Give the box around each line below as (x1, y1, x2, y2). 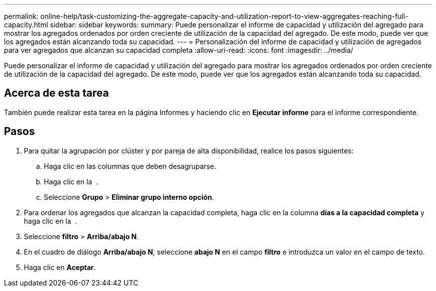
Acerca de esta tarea (4, 87, 109, 100)
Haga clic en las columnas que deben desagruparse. (44, 161, 217, 170)
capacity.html (4, 20, 48, 29)
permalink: (4, 12, 39, 20)
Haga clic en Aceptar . (24, 263, 96, 272)
